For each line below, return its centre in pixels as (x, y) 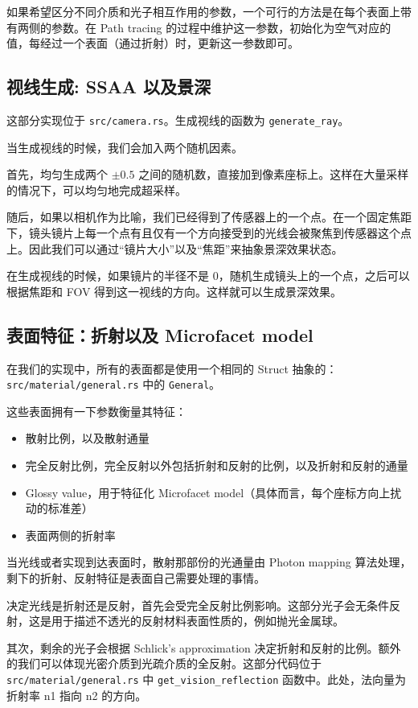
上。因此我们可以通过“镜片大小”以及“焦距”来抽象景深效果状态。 (175, 248)
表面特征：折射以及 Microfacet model (160, 334)
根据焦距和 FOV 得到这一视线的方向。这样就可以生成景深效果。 (174, 291)
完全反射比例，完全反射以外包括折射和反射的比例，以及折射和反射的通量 (217, 465)
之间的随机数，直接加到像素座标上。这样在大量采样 (274, 174)
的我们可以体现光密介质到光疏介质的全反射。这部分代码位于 (164, 663)
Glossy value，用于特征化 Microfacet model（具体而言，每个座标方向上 (208, 492)
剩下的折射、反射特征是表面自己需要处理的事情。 (136, 578)
